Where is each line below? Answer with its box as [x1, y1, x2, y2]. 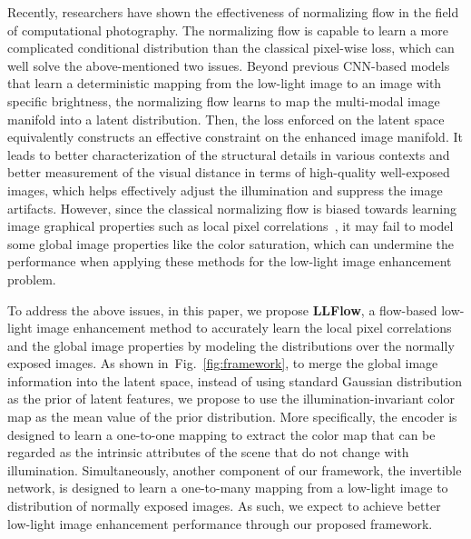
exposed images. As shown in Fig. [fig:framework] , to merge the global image [7, 354, 438, 373]
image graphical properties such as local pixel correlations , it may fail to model [7, 216, 454, 235]
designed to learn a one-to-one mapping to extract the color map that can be [7, 424, 436, 444]
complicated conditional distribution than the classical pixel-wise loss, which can [7, 38, 455, 57]
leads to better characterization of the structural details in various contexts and [7, 145, 450, 164]
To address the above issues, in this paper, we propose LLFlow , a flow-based [7, 300, 437, 319]
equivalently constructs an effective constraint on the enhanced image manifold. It [7, 127, 463, 146]
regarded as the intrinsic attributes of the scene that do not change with [7, 443, 409, 462]
